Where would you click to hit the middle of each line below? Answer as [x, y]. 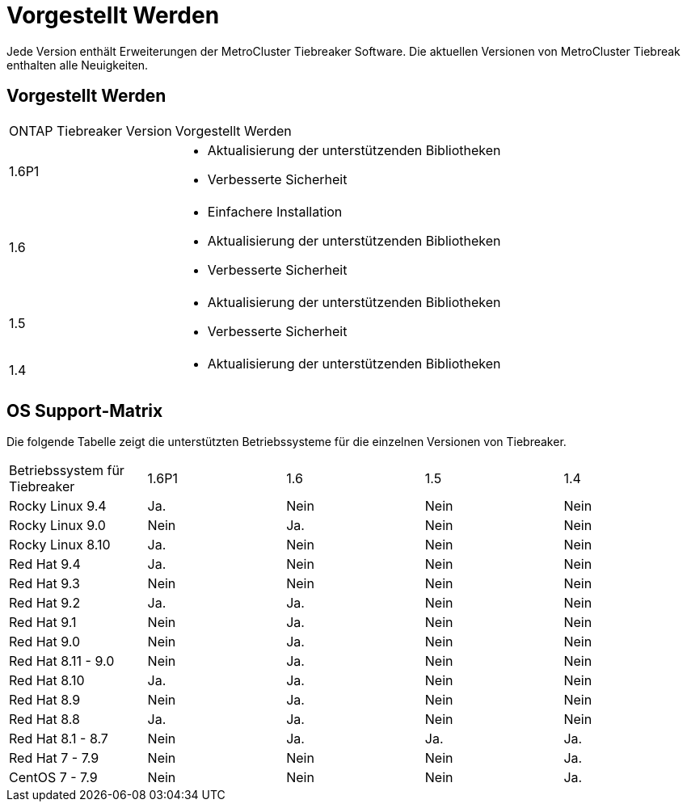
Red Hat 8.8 [44, 720]
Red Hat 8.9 [45, 700]
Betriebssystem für [67, 471]
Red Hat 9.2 [45, 603]
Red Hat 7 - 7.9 [54, 758]
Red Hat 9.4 [45, 564]
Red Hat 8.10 [47, 681]
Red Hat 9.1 [43, 623]
